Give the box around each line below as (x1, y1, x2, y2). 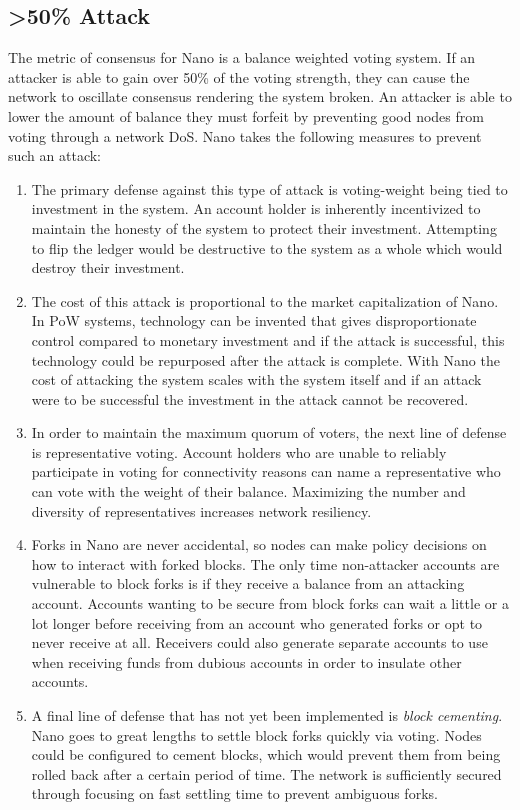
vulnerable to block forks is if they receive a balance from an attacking (31, 573, 465, 594)
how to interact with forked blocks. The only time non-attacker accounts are (31, 553, 500, 574)
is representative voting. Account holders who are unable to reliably (31, 441, 447, 462)
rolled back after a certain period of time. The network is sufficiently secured (31, 763, 502, 784)
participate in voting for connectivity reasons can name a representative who (31, 461, 501, 482)
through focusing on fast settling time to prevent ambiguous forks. (31, 783, 438, 804)
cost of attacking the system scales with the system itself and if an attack (31, 369, 482, 390)
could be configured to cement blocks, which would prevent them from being (31, 744, 501, 765)
